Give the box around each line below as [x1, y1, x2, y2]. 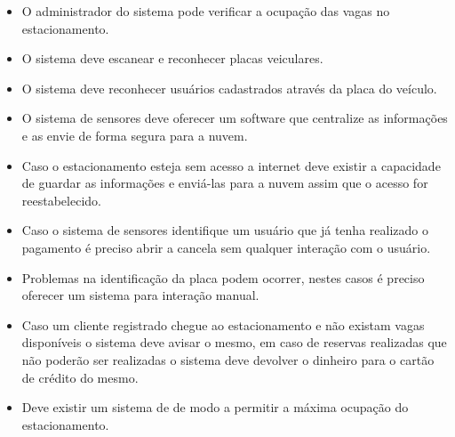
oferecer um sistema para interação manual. [21, 286, 259, 304]
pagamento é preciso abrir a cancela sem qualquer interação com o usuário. [21, 238, 431, 256]
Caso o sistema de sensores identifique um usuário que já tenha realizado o [21, 221, 428, 239]
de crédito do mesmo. [21, 368, 139, 386]
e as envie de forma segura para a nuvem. [21, 125, 248, 144]
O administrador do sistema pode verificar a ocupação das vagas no [21, 2, 390, 20]
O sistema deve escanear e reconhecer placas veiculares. [21, 49, 323, 68]
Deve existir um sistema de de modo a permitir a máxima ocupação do [21, 398, 409, 417]
